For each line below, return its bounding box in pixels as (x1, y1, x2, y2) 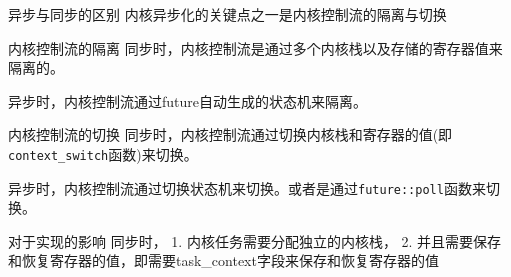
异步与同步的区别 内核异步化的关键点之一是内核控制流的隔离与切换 (8, 4, 447, 24)
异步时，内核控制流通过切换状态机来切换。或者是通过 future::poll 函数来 (8, 177, 486, 198)
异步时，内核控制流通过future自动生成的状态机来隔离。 (8, 90, 368, 111)
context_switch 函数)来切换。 (8, 143, 198, 164)
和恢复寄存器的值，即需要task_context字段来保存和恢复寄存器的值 (8, 250, 439, 271)
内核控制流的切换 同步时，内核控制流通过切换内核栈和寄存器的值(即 (8, 124, 453, 145)
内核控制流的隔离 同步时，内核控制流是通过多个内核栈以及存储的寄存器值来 (8, 37, 503, 58)
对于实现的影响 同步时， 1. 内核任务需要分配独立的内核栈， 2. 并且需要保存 (8, 230, 502, 251)
